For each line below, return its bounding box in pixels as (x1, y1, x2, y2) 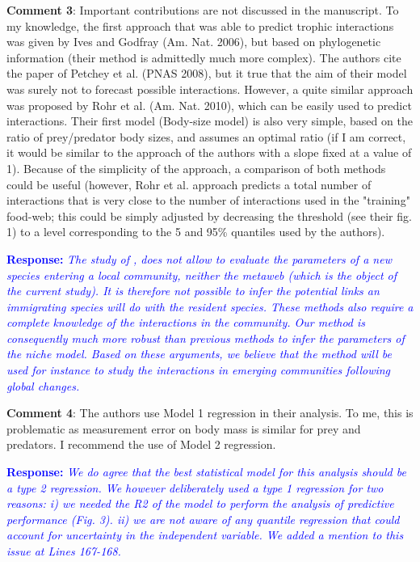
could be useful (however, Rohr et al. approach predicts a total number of (6, 175, 372, 192)
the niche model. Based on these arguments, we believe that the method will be (6, 345, 392, 362)
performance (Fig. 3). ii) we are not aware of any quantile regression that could (6, 510, 400, 527)
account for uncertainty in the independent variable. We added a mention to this (6, 526, 404, 543)
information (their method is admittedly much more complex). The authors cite (6, 49, 401, 65)
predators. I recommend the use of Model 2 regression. (6, 436, 276, 453)
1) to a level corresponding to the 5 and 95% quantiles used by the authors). (6, 223, 385, 240)
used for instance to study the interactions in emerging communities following (6, 361, 391, 378)
